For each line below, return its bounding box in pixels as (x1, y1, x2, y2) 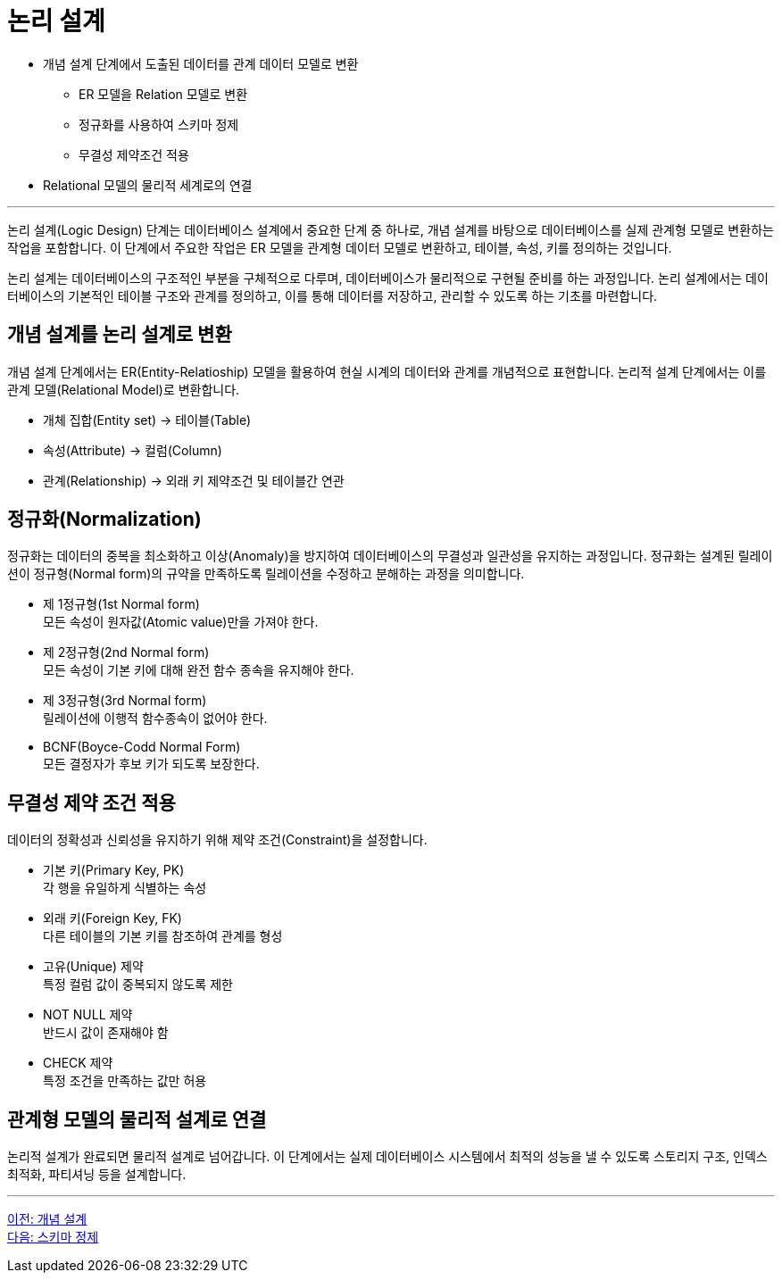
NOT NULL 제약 (43, 1007, 133, 1023)
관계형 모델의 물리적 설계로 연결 (7, 1108, 267, 1131)
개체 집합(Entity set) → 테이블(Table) (43, 411, 252, 428)
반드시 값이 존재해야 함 (43, 1025, 169, 1041)
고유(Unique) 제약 (43, 959, 144, 975)
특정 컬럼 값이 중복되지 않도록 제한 (43, 977, 233, 993)
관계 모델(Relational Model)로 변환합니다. (7, 381, 240, 397)
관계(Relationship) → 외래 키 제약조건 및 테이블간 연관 (43, 472, 345, 488)
